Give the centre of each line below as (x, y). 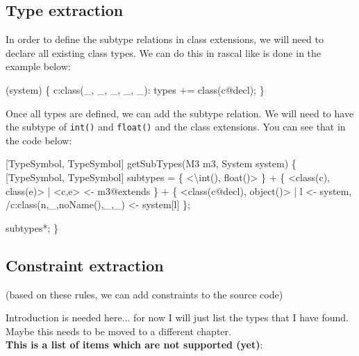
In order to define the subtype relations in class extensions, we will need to (165, 39)
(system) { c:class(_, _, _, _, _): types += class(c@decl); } (135, 89)
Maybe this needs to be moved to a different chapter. (118, 331)
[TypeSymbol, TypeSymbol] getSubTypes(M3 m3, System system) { (151, 163)
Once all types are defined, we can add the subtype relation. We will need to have (180, 113)
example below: (38, 66)
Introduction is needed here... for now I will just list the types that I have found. (177, 317)
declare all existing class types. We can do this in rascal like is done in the (164, 52)
